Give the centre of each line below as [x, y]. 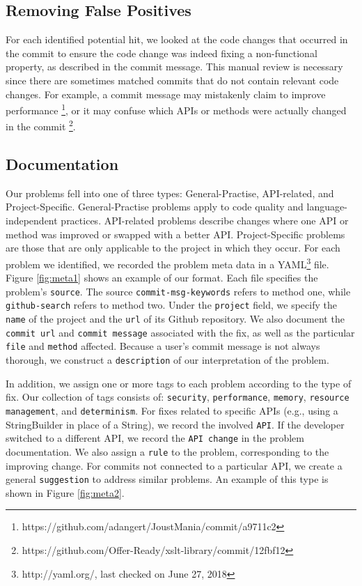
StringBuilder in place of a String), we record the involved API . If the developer [175, 424]
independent [32, 221]
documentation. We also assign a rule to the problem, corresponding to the [167, 451]
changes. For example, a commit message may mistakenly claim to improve [166, 94]
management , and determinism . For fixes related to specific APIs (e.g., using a [172, 410]
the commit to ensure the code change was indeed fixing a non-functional [162, 53]
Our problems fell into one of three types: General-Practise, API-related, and [170, 193]
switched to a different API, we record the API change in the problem [155, 438]
